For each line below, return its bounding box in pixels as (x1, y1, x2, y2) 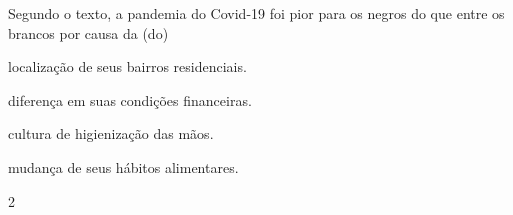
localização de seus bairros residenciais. (8, 56, 247, 77)
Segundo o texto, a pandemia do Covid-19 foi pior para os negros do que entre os (8, 3, 505, 23)
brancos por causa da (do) (8, 22, 169, 43)
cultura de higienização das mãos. (8, 123, 214, 144)
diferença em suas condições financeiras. (8, 89, 252, 110)
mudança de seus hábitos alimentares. (8, 156, 239, 177)
